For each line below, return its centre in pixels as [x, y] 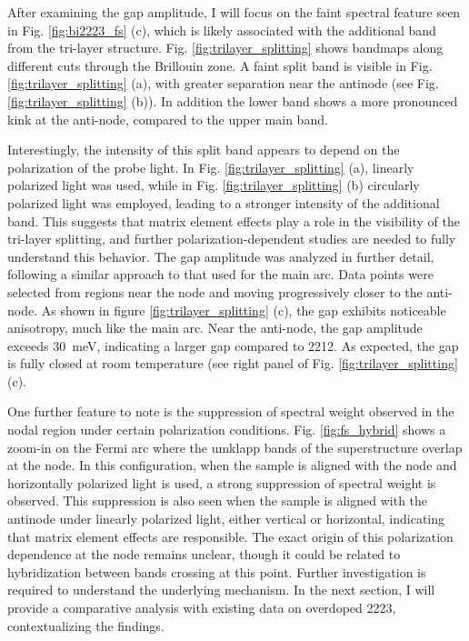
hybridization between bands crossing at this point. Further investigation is [217, 571]
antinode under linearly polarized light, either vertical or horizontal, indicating [226, 519]
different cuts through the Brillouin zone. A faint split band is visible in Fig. [220, 65]
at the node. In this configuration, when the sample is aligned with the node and [232, 465]
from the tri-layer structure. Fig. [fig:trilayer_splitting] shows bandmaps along [225, 48]
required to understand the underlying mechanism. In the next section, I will [221, 590]
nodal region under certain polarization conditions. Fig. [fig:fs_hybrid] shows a [227, 430]
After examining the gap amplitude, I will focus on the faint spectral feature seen [234, 12]
